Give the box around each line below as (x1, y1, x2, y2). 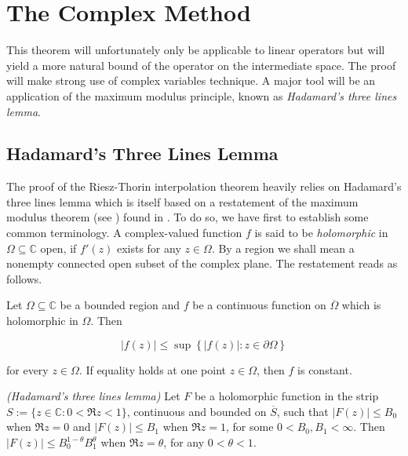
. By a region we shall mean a (211, 239, 355, 256)
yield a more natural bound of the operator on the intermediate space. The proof (6, 57, 396, 73)
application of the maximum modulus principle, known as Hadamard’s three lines (6, 87, 397, 104)
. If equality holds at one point (78, 361, 226, 378)
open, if (40, 239, 77, 256)
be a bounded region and (60, 297, 180, 313)
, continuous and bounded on (126, 403, 267, 419)
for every (6, 361, 49, 378)
